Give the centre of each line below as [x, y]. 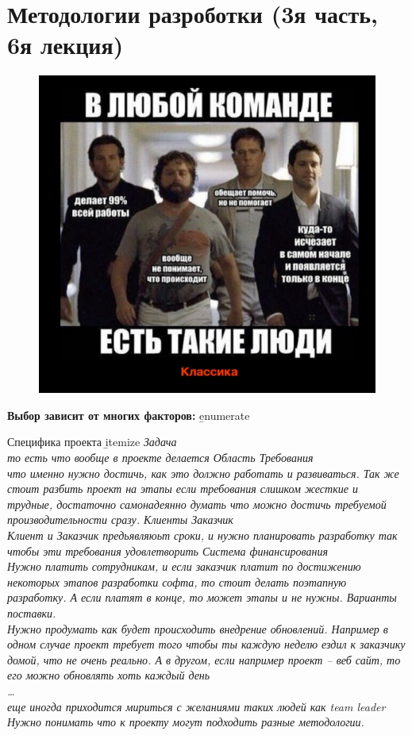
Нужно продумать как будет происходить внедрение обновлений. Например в [198, 628]
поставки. [32, 612]
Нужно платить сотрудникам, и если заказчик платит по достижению [184, 566]
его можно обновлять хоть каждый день [109, 675]
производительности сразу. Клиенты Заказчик [120, 520]
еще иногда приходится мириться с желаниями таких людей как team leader [196, 706]
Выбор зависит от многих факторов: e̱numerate [129, 415]
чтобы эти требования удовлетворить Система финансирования [167, 550]
